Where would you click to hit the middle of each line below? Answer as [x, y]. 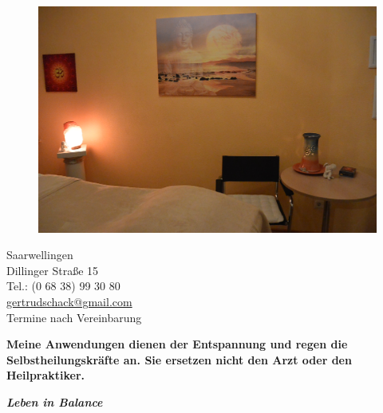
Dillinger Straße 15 [53, 270]
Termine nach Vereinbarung [74, 317]
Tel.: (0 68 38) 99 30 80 [63, 286]
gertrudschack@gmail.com [69, 301]
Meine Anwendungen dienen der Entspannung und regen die [177, 344]
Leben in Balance [55, 401]
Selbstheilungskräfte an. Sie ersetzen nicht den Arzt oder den [179, 359]
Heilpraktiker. [46, 375]
